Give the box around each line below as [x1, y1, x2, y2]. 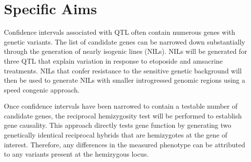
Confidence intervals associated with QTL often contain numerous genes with [4, 27, 235, 37]
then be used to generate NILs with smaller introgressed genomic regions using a [4, 75, 245, 85]
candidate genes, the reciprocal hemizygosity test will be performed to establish [4, 110, 242, 120]
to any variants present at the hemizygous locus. [4, 149, 149, 159]
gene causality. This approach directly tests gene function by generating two [4, 120, 231, 130]
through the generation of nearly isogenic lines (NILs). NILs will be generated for [4, 46, 247, 56]
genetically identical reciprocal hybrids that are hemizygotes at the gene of [4, 130, 228, 140]
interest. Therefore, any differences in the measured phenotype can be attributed [4, 139, 245, 149]
